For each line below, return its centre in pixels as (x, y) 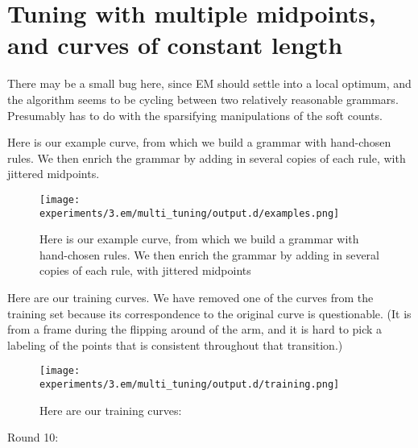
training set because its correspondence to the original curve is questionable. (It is (209, 313)
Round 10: (33, 437)
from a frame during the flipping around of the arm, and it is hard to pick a (195, 329)
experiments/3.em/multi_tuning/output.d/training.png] (190, 384)
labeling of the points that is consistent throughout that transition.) (175, 344)
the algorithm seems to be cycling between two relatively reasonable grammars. (203, 99)
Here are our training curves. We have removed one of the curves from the (190, 297)
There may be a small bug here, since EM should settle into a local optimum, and (209, 83)
